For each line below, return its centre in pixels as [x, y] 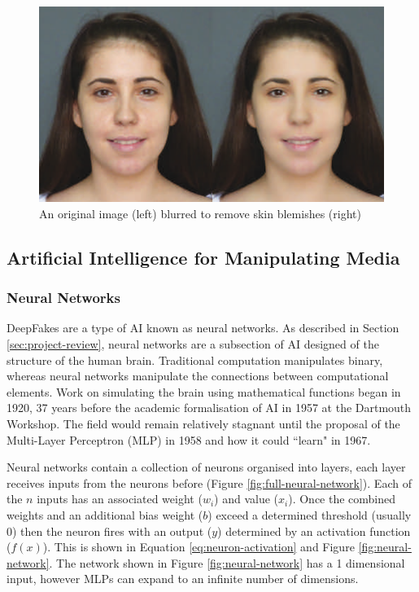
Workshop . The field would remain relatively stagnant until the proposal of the [203, 423]
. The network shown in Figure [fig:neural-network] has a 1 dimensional [227, 562]
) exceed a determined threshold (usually [310, 514]
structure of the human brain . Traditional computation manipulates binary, [195, 360]
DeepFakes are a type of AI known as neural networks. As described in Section [203, 328]
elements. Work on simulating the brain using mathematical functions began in [204, 391]
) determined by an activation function [314, 531]
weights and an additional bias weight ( [105, 514]
